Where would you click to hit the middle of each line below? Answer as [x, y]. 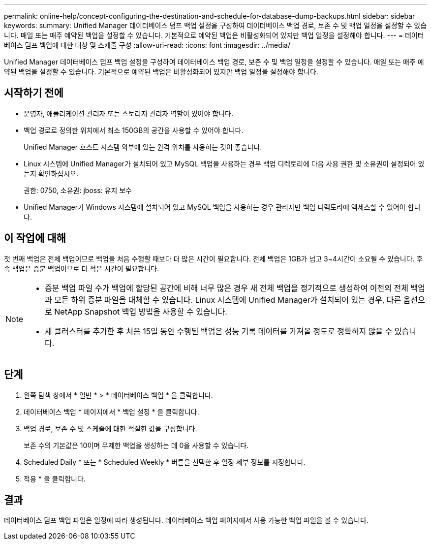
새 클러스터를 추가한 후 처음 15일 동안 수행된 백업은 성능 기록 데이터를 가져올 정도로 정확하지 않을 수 [219, 331]
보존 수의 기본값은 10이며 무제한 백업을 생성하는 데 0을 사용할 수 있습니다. [136, 445]
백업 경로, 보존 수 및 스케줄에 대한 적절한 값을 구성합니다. [110, 428]
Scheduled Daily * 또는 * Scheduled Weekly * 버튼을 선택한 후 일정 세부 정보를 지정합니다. [165, 462]
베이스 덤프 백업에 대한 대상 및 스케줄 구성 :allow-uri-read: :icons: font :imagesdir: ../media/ [147, 45]
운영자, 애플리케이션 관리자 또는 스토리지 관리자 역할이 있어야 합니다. [128, 113]
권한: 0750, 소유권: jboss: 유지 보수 [78, 190]
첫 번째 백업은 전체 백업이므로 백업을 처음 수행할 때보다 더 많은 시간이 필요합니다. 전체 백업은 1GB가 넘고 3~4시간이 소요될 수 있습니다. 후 [214, 258]
